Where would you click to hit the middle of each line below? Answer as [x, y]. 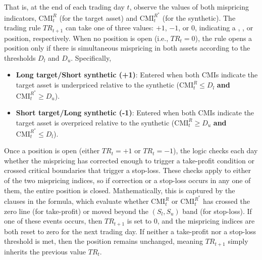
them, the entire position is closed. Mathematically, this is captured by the [120, 190]
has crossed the [226, 201]
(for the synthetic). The [199, 17]
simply [238, 241]
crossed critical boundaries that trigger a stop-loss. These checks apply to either [127, 170]
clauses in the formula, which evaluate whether [76, 201]
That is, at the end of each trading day [64, 7]
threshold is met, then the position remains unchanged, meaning [103, 241]
